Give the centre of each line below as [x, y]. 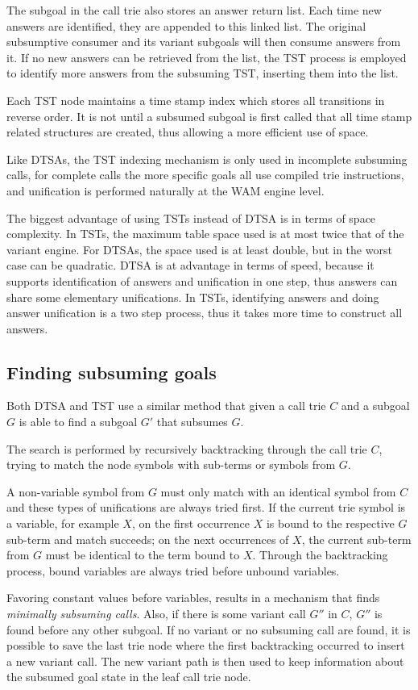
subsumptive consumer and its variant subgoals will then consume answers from [204, 42]
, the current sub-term [356, 539]
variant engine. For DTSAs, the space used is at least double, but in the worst [199, 249]
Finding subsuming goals [112, 372]
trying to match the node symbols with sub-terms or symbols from [171, 464]
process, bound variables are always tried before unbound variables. [173, 570]
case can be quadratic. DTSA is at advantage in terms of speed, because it [190, 265]
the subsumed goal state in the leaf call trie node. [129, 677]
